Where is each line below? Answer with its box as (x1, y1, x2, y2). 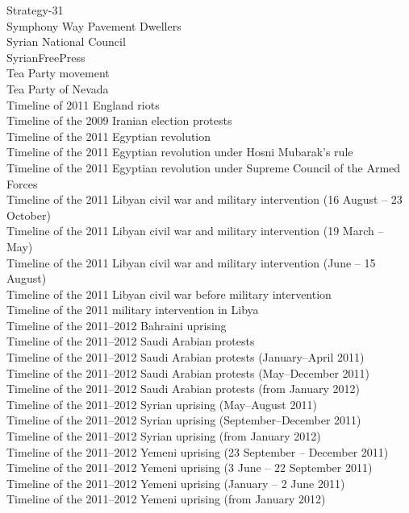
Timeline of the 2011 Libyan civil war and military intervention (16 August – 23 (6, 191, 403, 208)
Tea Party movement (6, 64, 110, 81)
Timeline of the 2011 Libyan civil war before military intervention (6, 285, 332, 302)
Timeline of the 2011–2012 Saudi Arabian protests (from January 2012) (6, 380, 361, 397)
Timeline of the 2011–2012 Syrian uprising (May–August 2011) (6, 395, 317, 412)
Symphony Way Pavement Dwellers (6, 17, 182, 34)
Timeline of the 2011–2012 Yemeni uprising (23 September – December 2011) (6, 443, 389, 460)
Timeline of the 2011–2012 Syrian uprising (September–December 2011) (6, 412, 361, 428)
